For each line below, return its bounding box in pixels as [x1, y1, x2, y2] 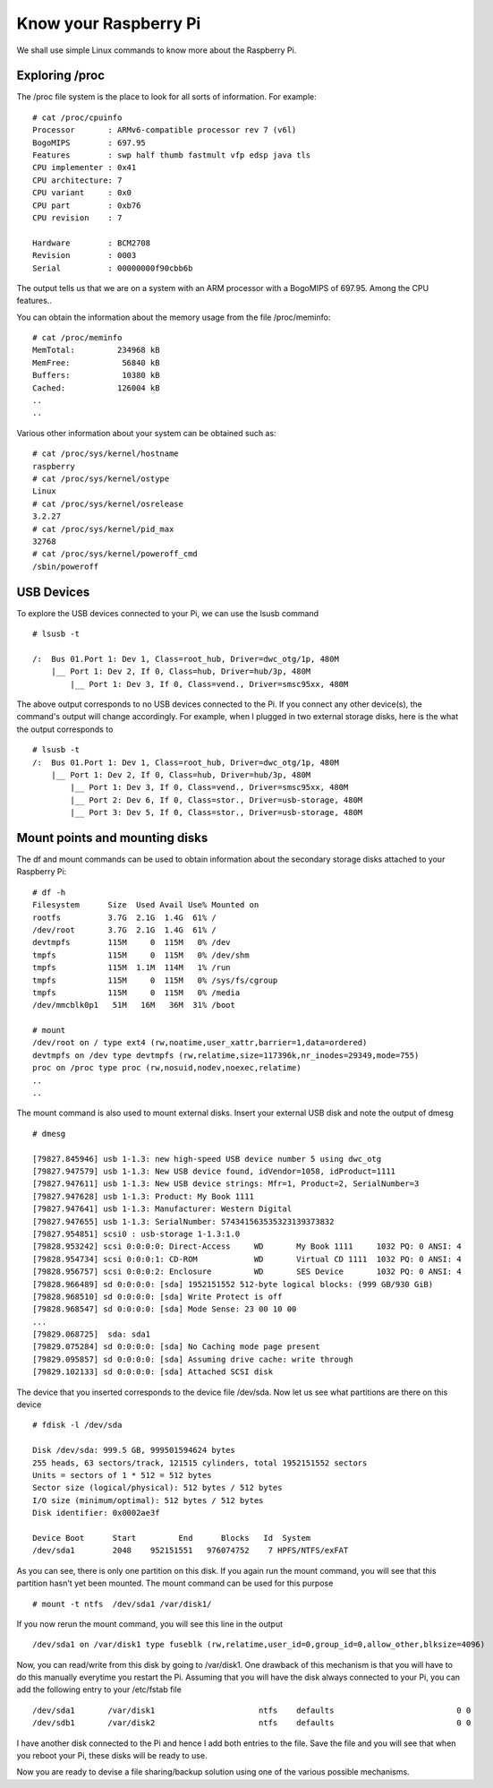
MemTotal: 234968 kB [32, 345, 160, 356]
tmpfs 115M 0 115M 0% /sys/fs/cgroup [32, 975, 278, 985]
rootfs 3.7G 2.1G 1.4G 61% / [32, 912, 217, 923]
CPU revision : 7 [32, 212, 123, 223]
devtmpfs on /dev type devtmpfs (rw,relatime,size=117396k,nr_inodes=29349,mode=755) [32, 1050, 420, 1061]
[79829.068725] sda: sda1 [32, 1329, 151, 1339]
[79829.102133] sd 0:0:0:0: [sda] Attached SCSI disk [32, 1367, 273, 1377]
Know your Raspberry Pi [16, 13, 201, 33]
